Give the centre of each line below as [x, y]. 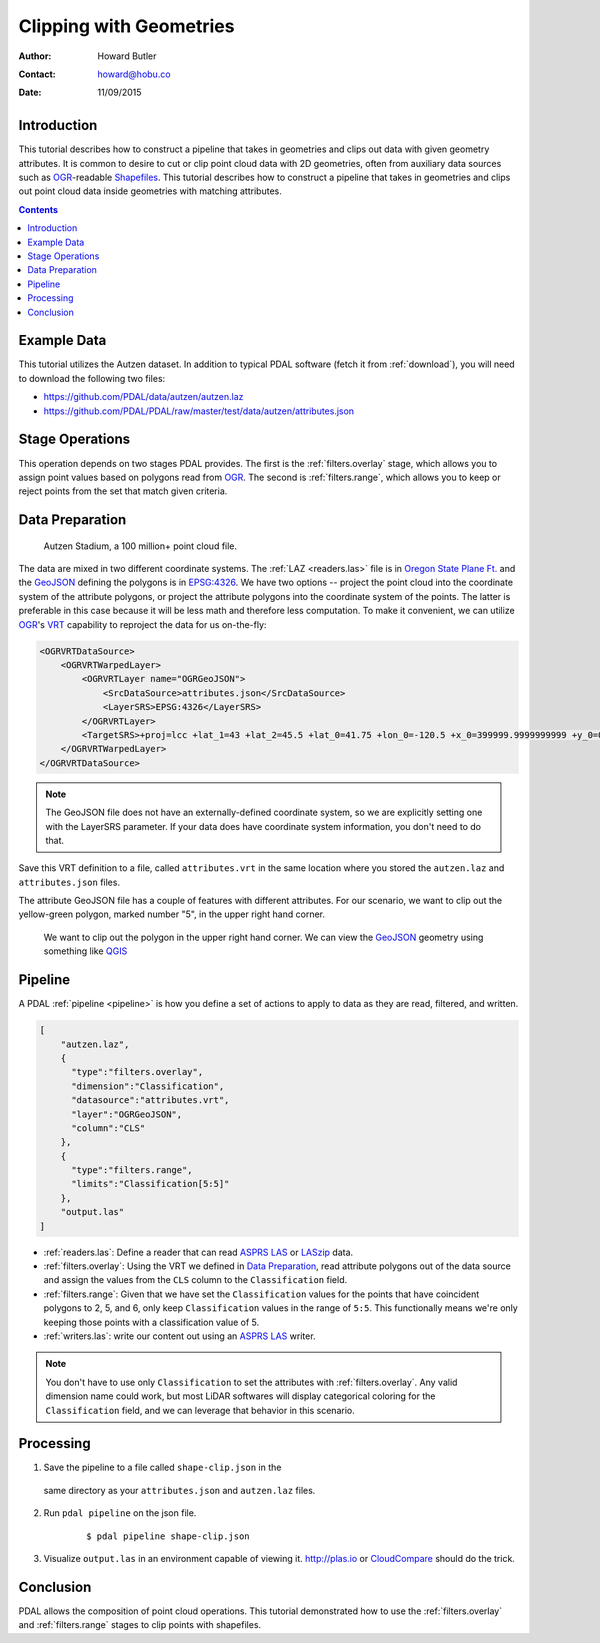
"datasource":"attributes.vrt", [150, 1100]
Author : [35, 56]
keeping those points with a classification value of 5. [151, 1322]
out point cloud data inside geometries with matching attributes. [150, 191]
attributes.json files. [69, 882]
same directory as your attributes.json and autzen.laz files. [179, 1490]
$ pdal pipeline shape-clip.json [168, 1536]
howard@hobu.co [134, 74]
